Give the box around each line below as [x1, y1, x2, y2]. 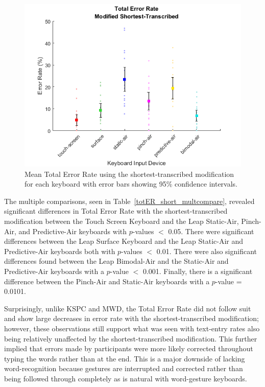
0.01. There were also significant [156, 245, 257, 256]
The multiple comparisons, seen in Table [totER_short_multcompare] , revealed [4, 195, 255, 206]
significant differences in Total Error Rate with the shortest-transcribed [4, 206, 228, 216]
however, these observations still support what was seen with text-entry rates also [4, 323, 260, 333]
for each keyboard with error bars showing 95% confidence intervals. [25, 178, 238, 189]
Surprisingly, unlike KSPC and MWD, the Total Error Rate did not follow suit [4, 303, 251, 313]
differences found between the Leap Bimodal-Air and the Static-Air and [4, 256, 229, 266]
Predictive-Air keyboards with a [4, 265, 105, 276]
